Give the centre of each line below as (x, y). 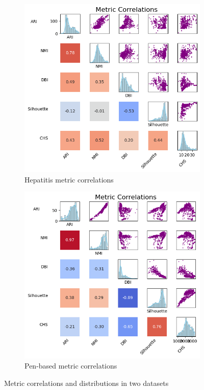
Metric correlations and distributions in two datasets (86, 383)
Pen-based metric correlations (71, 366)
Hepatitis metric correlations (69, 179)
